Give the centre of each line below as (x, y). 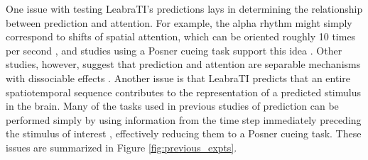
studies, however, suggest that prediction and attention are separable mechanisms (183, 64)
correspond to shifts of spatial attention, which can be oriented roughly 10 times (181, 36)
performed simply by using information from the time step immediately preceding (184, 119)
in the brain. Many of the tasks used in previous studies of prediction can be (172, 106)
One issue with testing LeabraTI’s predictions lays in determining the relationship (184, 8)
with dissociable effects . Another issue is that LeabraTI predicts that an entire (178, 78)
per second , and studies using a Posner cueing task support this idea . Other (174, 50)
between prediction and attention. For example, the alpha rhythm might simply (179, 22)
